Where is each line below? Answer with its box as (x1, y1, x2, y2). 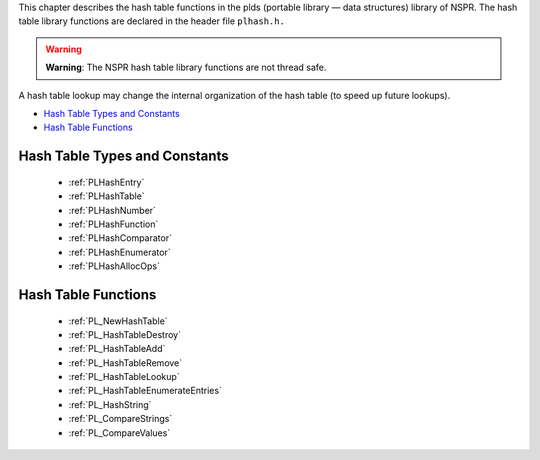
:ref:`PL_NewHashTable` (68, 315, 169, 327)
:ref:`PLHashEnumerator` (68, 246, 171, 258)
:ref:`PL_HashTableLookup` (68, 371, 180, 383)
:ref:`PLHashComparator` (68, 232, 172, 244)
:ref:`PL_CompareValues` (68, 426, 171, 439)
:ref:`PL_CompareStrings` (68, 413, 173, 425)
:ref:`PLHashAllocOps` (68, 260, 160, 272)
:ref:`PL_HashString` (68, 398, 152, 410)
